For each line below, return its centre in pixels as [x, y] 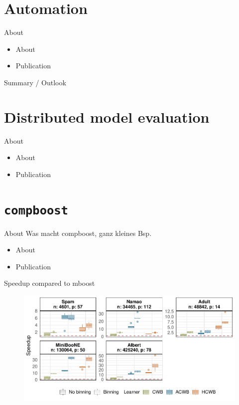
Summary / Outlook [35, 82]
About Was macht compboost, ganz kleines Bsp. [78, 233]
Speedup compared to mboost [50, 283]
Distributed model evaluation [107, 116]
